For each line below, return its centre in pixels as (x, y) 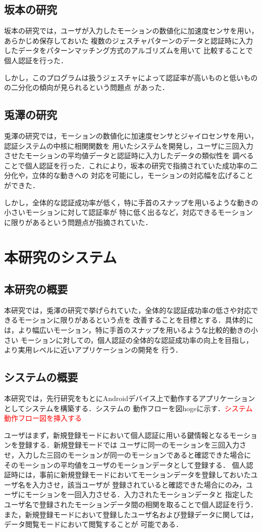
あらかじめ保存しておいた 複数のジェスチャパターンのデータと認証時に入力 (128, 40)
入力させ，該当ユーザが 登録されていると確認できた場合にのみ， (139, 484)
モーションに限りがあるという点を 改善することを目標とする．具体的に (136, 320)
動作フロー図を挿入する (43, 418)
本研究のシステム (61, 257)
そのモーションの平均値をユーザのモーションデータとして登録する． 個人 (125, 464)
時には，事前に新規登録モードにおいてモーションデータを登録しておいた (131, 475)
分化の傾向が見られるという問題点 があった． (93, 87)
